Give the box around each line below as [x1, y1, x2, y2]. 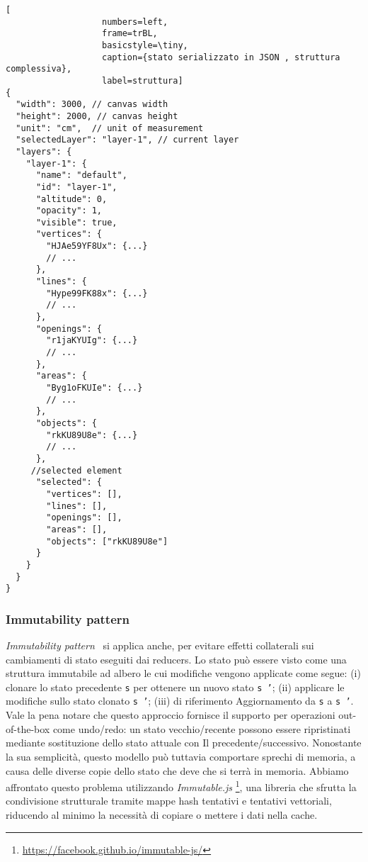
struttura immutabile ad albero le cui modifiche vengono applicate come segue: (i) [6, 666, 361, 681]
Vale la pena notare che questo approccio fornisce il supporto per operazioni [6, 707, 335, 722]
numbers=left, [102, 16, 168, 27]
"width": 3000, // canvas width [16, 99, 168, 110]
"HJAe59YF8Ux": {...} [46, 241, 148, 252]
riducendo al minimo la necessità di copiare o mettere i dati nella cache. [6, 807, 318, 822]
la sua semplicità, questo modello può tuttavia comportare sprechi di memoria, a [6, 749, 356, 763]
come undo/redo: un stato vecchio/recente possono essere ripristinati [52, 721, 351, 736]
